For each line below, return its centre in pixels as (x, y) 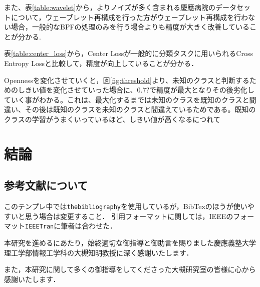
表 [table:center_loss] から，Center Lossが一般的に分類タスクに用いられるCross (128, 53)
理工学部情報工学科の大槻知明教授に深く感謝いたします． (99, 252)
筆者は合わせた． (89, 226)
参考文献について (46, 185)
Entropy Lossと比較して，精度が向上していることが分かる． (101, 63)
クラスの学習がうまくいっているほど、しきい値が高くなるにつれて (112, 119)
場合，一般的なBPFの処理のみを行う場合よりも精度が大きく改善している (130, 27)
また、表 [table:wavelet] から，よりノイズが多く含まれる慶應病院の (110, 7)
